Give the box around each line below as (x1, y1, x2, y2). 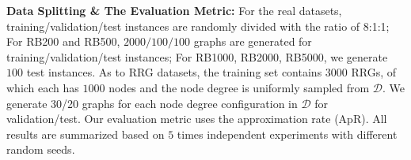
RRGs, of (351, 64, 397, 80)
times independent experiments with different (177, 125, 398, 142)
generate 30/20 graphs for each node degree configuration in (6, 95, 298, 111)
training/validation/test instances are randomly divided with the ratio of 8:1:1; (6, 17, 390, 34)
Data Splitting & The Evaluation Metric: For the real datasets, (6, 2, 342, 18)
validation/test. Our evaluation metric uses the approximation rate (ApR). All (6, 110, 387, 127)
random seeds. (6, 141, 75, 158)
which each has (6, 79, 79, 95)
